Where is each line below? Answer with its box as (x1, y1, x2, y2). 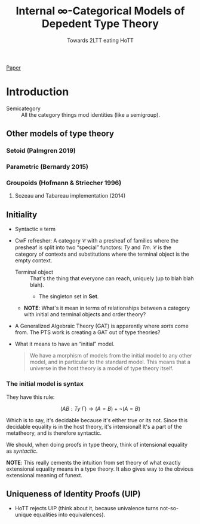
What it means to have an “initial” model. (14, 340, 115, 348)
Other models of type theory (6, 129, 115, 139)
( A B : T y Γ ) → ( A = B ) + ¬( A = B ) (60, 405, 141, 412)
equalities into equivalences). (33, 511, 106, 519)
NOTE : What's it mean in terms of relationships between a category (23, 304, 190, 312)
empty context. (14, 257, 53, 264)
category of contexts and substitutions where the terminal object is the (14, 250, 189, 258)
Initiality (6, 210, 38, 220)
